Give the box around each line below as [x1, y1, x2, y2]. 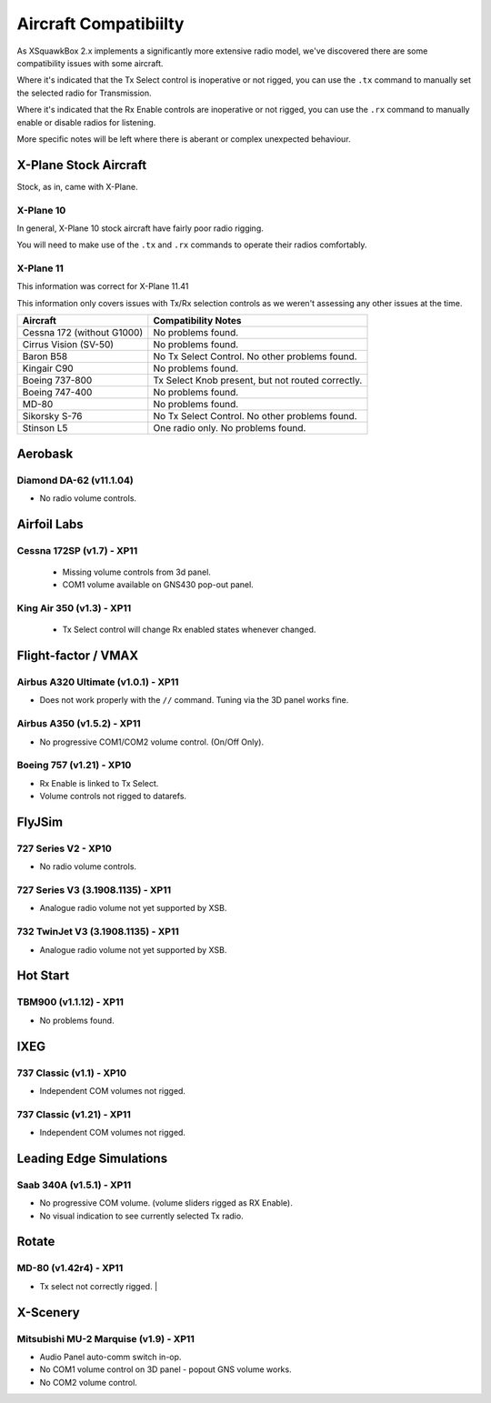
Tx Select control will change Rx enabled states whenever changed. [62, 624, 316, 636]
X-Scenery [16, 1305, 81, 1320]
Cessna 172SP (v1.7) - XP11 [16, 544, 138, 556]
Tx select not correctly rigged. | [39, 1280, 158, 1291]
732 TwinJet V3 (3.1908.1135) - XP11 [16, 926, 179, 938]
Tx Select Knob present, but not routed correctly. [153, 374, 363, 386]
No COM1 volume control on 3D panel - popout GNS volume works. [39, 1364, 292, 1375]
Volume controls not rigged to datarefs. [39, 791, 186, 802]
